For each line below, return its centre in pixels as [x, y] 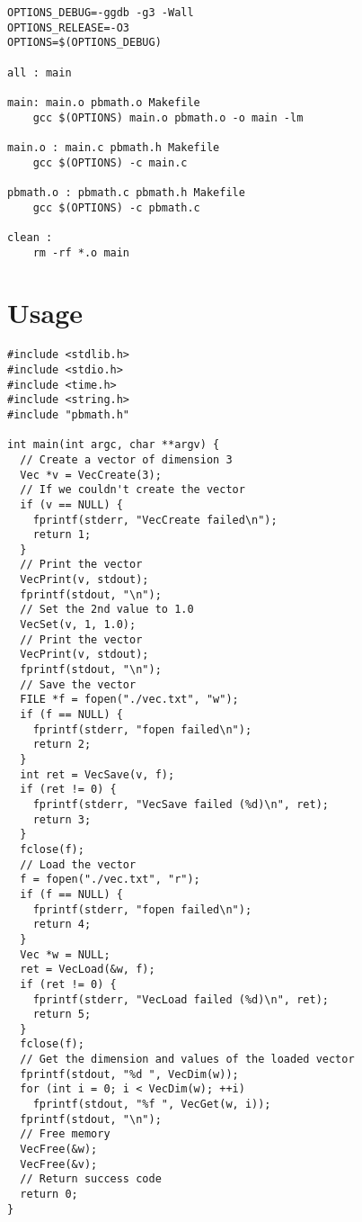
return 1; [62, 535]
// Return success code [91, 1179]
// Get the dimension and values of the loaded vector [187, 1060]
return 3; [62, 819]
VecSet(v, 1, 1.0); [78, 625]
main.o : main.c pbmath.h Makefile [114, 147]
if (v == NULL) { [71, 504]
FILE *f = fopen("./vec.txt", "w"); [129, 700]
